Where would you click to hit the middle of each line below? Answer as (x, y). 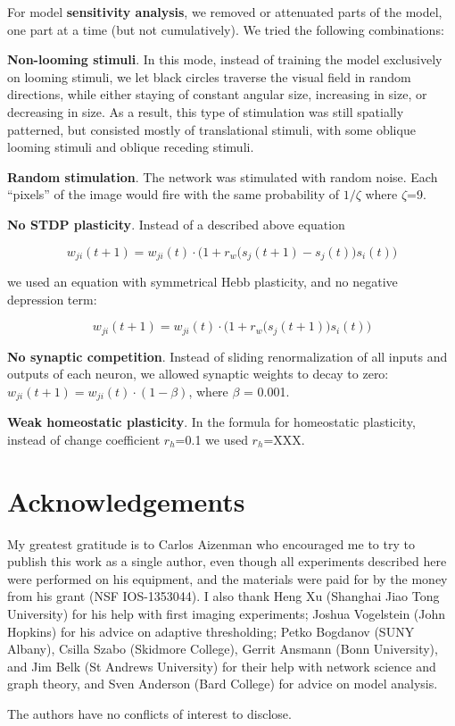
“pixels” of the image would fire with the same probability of (174, 194)
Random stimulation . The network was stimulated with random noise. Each (223, 176)
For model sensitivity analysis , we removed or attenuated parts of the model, (225, 12)
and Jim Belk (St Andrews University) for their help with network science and (222, 666)
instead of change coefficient (84, 439)
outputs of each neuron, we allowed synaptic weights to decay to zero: (198, 374)
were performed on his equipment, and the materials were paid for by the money (227, 578)
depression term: (52, 299)
